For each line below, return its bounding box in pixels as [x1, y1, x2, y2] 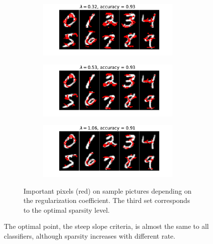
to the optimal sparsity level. [24, 204, 110, 215]
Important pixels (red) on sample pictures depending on [24, 185, 191, 196]
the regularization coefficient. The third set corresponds [24, 195, 190, 205]
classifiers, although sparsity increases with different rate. [4, 230, 175, 241]
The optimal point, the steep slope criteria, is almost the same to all [4, 221, 209, 231]
